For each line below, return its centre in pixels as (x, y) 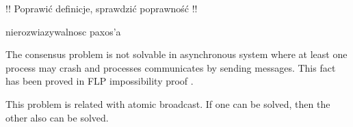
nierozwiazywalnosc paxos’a (63, 31)
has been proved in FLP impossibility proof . (100, 81)
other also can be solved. (57, 117)
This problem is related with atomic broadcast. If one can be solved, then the (168, 103)
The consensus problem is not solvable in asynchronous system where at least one (176, 54)
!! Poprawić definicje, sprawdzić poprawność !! (102, 8)
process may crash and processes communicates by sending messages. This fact (171, 67)
